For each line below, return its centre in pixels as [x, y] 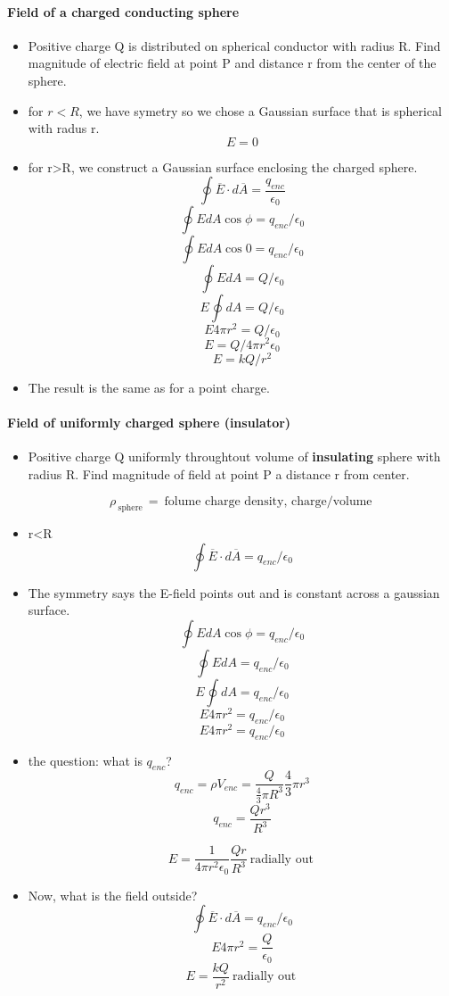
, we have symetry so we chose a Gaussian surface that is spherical [260, 110]
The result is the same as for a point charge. [149, 387]
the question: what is [85, 760]
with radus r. [64, 128]
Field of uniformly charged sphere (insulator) [149, 422]
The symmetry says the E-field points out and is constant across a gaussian [234, 592]
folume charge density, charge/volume [268, 502]
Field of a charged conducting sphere [123, 11]
